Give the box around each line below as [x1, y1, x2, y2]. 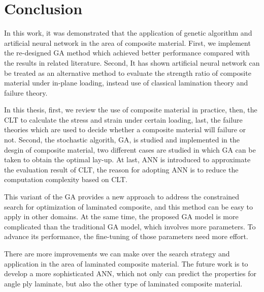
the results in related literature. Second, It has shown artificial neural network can [4, 57, 260, 68]
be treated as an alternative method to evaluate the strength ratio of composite [4, 67, 251, 78]
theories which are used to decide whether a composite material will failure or [4, 124, 246, 135]
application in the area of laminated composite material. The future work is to [4, 258, 248, 269]
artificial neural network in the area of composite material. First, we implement [4, 37, 251, 48]
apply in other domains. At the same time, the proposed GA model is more [4, 211, 239, 222]
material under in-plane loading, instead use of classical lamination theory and [4, 77, 248, 88]
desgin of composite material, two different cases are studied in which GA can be [4, 144, 256, 155]
